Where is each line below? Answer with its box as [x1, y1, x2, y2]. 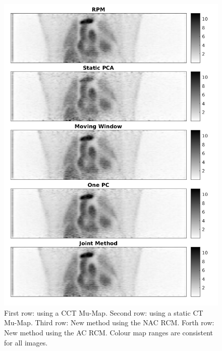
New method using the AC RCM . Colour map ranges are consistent [4, 327, 213, 337]
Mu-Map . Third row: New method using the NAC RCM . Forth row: [4, 317, 214, 328]
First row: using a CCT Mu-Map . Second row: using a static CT [4, 307, 203, 318]
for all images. [4, 337, 48, 347]
